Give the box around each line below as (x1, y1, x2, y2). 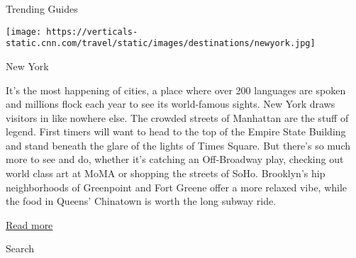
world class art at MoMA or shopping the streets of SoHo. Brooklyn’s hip (6, 166, 326, 181)
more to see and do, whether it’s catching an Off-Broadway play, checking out (6, 152, 344, 167)
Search (6, 241, 35, 256)
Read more (6, 217, 53, 232)
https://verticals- (46, 26, 138, 37)
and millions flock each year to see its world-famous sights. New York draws (6, 96, 335, 111)
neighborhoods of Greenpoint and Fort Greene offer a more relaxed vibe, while (6, 179, 347, 194)
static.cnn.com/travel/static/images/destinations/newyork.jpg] (6, 38, 316, 49)
